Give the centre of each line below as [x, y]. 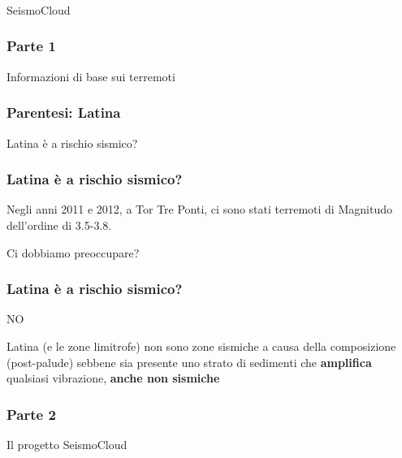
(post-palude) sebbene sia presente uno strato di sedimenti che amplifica [189, 362]
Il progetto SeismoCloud [67, 444]
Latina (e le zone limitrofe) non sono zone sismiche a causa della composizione [201, 346]
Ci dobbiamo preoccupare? [73, 252]
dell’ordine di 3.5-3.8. [59, 225]
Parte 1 [31, 46]
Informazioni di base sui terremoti [91, 76]
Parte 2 [31, 414]
